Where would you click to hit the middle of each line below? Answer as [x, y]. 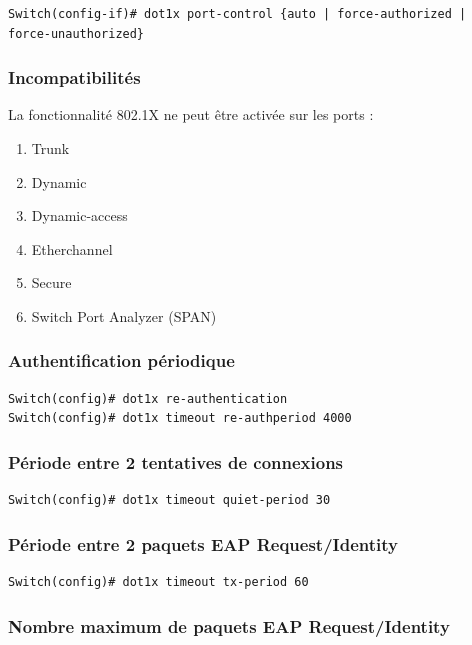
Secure [51, 282]
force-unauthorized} [76, 33]
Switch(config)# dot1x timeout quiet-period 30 [169, 500]
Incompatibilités [74, 77]
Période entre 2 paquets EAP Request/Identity [203, 543]
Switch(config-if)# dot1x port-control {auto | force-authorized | [237, 14]
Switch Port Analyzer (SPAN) [124, 315]
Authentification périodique [121, 360]
